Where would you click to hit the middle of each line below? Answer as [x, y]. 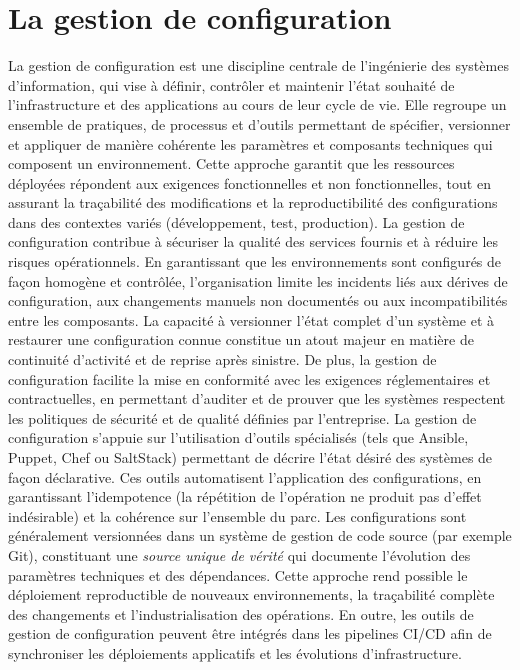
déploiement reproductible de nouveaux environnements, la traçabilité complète [251, 594]
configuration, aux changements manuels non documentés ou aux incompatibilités [258, 300]
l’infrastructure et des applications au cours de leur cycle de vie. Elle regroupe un [257, 104]
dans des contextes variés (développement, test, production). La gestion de [236, 221]
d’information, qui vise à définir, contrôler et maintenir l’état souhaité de [231, 84]
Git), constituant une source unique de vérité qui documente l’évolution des [239, 554]
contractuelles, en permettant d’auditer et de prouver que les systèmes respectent [257, 398]
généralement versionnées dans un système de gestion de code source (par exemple [260, 535]
